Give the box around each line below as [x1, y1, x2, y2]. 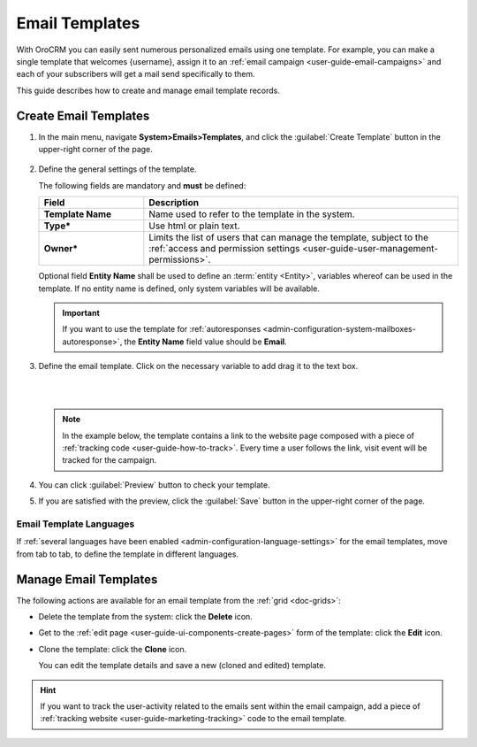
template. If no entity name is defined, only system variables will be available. [38, 283, 320, 294]
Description [148, 196, 199, 209]
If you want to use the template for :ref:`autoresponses [62, 324, 261, 335]
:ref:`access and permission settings [148, 243, 300, 255]
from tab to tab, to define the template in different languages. [16, 549, 238, 559]
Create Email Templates [16, 108, 150, 123]
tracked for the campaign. [62, 455, 157, 466]
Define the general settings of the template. [38, 164, 197, 174]
